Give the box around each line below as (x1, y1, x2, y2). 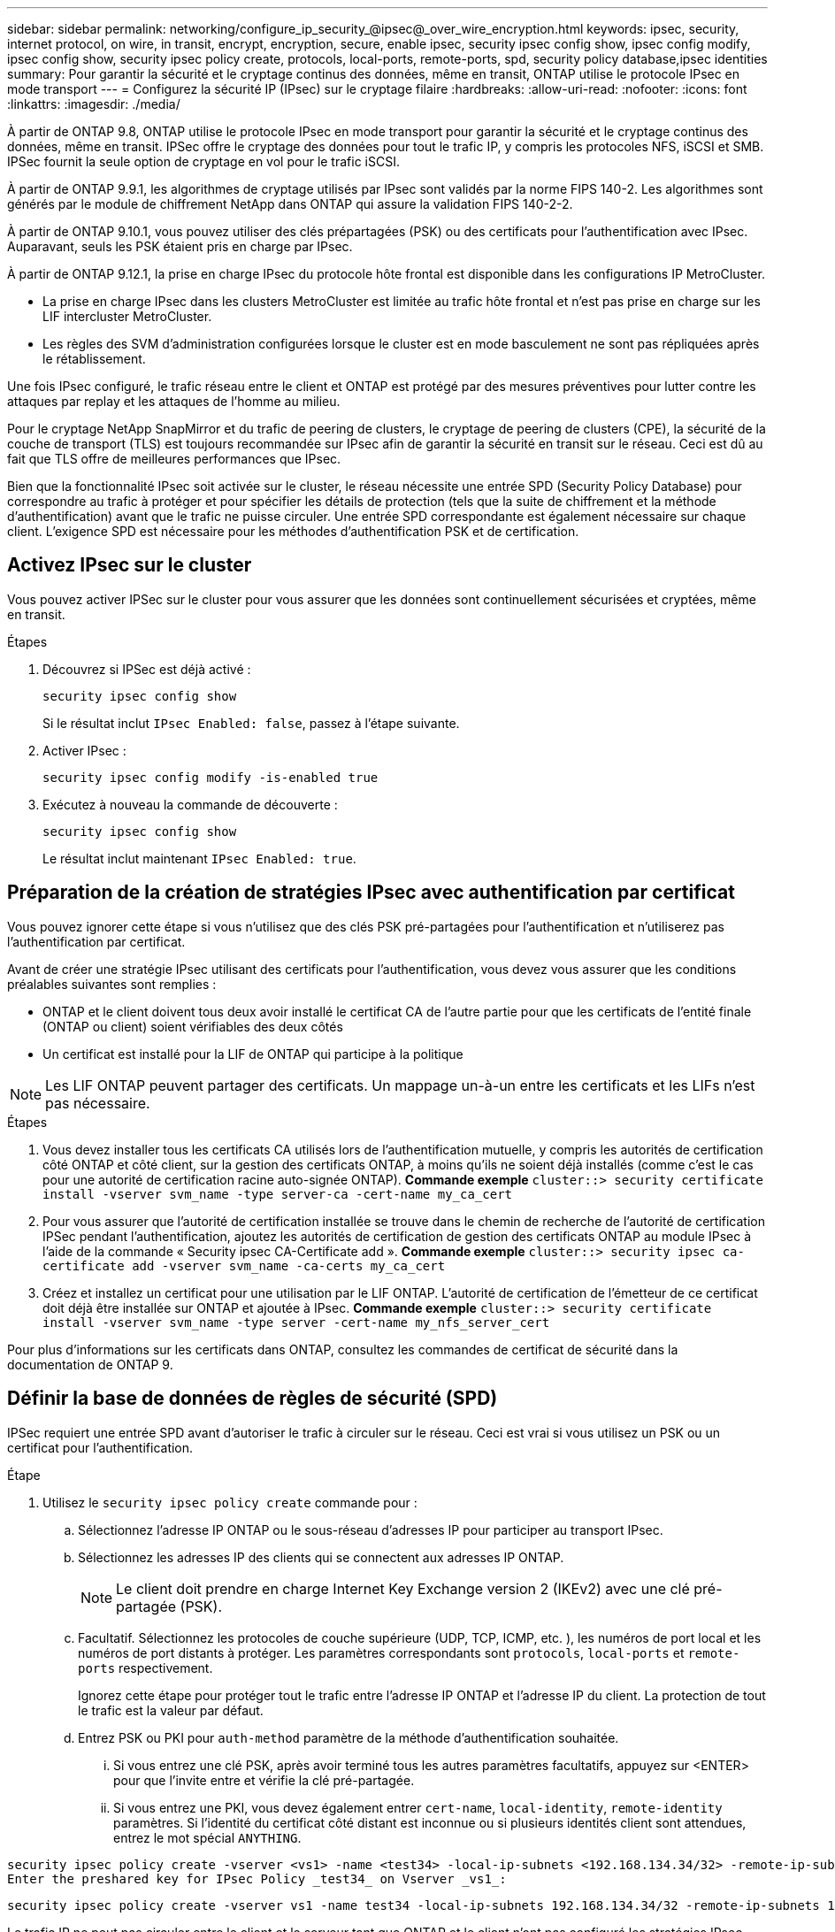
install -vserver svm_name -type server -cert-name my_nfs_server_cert (42, 1315, 550, 1330)
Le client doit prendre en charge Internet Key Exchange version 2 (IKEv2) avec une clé (116, 1579, 690, 1598)
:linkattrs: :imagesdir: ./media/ (7, 96, 180, 111)
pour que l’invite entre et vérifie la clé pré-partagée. (113, 1772, 415, 1788)
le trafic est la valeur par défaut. (78, 1702, 264, 1718)
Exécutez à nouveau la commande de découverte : (42, 796, 338, 812)
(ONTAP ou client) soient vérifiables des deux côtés (42, 1018, 343, 1034)
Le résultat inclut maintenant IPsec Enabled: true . (42, 850, 356, 866)
